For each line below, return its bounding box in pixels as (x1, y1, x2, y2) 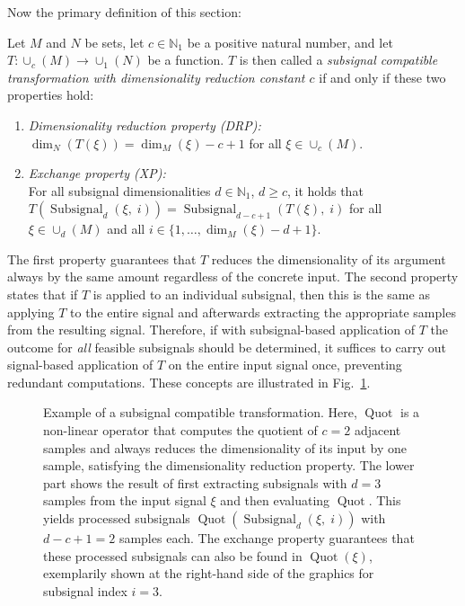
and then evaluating (220, 491, 330, 510)
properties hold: (7, 85, 94, 104)
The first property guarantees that (7, 249, 197, 268)
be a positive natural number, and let (187, 32, 393, 51)
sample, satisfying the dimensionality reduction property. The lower (43, 456, 415, 475)
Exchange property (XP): (28, 164, 166, 183)
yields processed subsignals (43, 509, 190, 528)
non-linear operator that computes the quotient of (43, 421, 318, 440)
